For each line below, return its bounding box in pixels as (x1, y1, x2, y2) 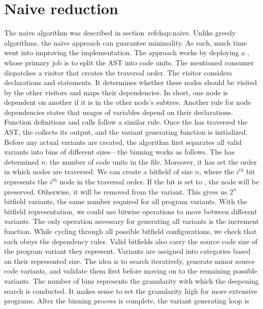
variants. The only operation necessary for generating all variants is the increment (4, 216, 259, 226)
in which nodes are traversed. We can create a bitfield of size (4, 166, 193, 177)
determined (4, 156, 39, 167)
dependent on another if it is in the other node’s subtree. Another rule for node (4, 97, 251, 107)
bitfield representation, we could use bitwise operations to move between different (4, 206, 257, 216)
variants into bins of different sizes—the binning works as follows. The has (4, 146, 235, 157)
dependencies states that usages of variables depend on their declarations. (4, 106, 233, 117)
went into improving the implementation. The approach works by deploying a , (4, 47, 249, 58)
